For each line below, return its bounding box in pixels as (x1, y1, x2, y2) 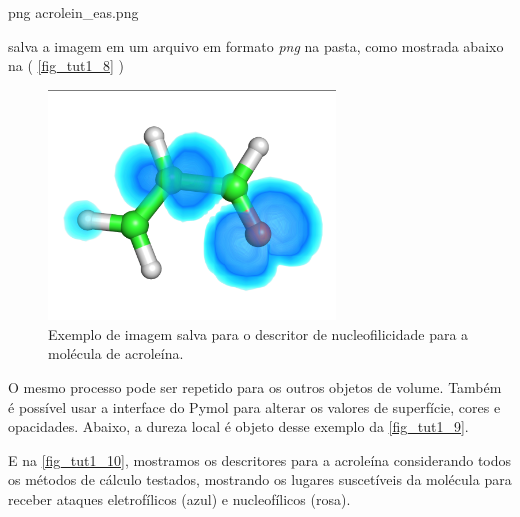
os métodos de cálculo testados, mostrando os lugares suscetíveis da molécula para (8, 469, 512, 490)
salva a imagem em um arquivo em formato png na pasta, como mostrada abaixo (8, 35, 504, 56)
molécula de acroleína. (48, 343, 184, 364)
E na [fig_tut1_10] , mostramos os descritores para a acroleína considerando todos (8, 449, 512, 470)
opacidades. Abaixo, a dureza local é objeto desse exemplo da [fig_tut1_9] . (8, 416, 469, 437)
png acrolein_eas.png (8, 2, 139, 22)
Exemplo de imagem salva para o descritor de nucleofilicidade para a (48, 323, 469, 344)
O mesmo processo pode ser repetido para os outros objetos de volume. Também (8, 376, 502, 397)
